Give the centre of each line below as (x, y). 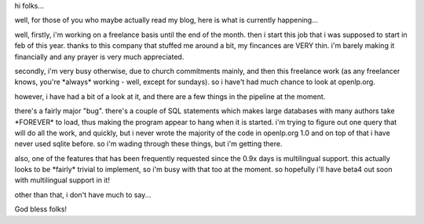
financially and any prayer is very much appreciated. (99, 57)
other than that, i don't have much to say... (83, 195)
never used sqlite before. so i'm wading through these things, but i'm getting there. (148, 144)
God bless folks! (40, 209)
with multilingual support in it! (62, 180)
